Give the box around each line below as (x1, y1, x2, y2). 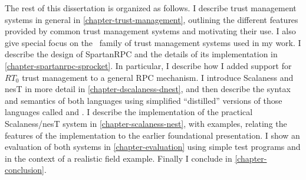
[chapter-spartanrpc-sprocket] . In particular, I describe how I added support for (5, 59, 292, 71)
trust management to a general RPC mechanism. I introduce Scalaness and (22, 71, 294, 83)
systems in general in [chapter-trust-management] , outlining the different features (5, 13, 298, 25)
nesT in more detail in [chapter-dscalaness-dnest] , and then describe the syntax (5, 83, 291, 95)
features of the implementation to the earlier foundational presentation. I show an (5, 129, 300, 141)
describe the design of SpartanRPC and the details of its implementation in (5, 48, 278, 60)
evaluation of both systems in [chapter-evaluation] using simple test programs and (5, 140, 301, 153)
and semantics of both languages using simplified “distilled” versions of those (5, 94, 282, 106)
